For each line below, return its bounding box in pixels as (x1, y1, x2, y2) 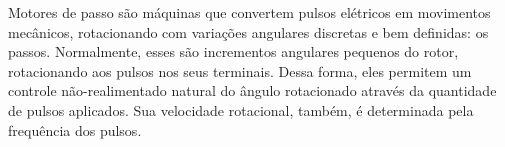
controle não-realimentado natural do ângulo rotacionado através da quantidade (8, 80, 497, 101)
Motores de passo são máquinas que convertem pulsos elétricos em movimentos (8, 2, 491, 22)
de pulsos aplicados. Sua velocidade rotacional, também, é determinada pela (8, 99, 474, 120)
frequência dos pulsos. (8, 119, 142, 140)
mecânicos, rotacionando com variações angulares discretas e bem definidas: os (8, 21, 489, 42)
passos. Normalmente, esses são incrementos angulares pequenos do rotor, (8, 41, 459, 62)
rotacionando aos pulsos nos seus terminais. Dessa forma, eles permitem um (8, 60, 472, 81)
